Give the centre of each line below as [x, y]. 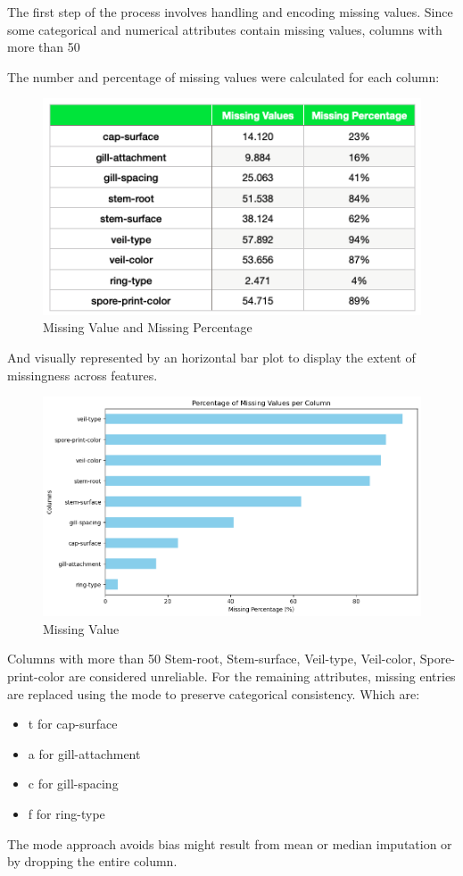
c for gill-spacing [73, 784]
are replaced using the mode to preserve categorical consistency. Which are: [214, 693]
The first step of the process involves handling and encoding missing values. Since [230, 12]
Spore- [438, 659]
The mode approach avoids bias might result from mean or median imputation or [230, 843]
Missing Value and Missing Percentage [148, 327]
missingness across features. [83, 375]
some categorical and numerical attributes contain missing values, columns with [225, 29]
